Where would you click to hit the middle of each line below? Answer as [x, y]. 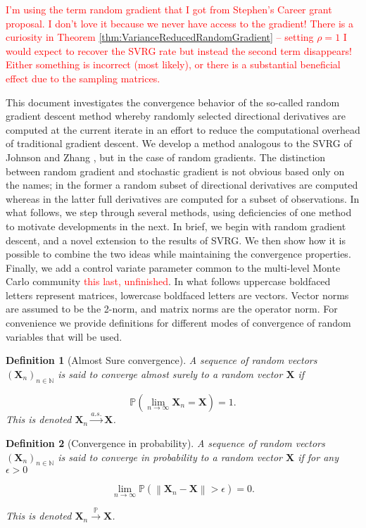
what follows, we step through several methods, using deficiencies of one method [179, 212]
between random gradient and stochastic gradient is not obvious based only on [175, 171]
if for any [318, 457]
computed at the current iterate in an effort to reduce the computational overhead [183, 129]
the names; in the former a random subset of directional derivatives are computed [182, 185]
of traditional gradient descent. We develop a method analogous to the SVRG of [179, 143]
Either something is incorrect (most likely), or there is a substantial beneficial [173, 64]
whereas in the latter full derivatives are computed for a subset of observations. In [183, 198]
